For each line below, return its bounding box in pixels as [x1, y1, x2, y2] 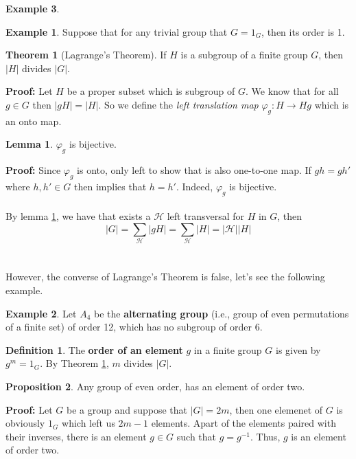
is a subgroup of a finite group [180, 47, 308, 62]
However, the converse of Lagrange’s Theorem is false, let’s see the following [5, 269, 325, 284]
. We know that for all [245, 84, 339, 98]
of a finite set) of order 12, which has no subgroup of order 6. [5, 320, 263, 334]
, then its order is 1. [261, 24, 345, 38]
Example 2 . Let [5, 306, 77, 320]
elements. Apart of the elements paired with [151, 416, 336, 430]
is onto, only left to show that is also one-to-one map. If [77, 163, 311, 177]
